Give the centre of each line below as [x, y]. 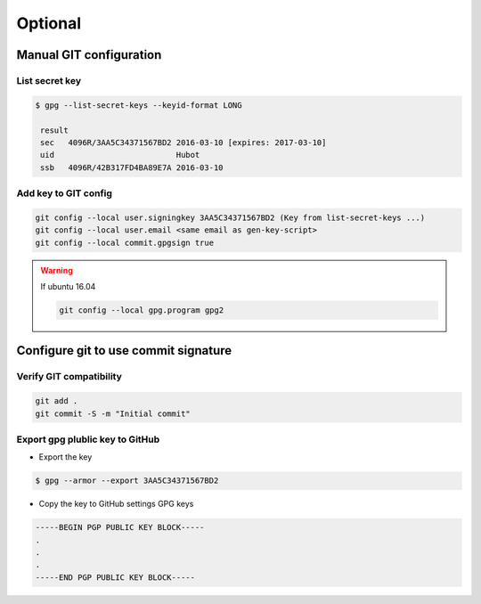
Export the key [65, 457]
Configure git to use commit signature [124, 351]
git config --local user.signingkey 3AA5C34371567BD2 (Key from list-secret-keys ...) [230, 217]
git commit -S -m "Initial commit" [113, 413]
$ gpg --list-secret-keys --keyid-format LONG [139, 105]
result [54, 130]
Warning [57, 270]
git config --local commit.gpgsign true [124, 242]
